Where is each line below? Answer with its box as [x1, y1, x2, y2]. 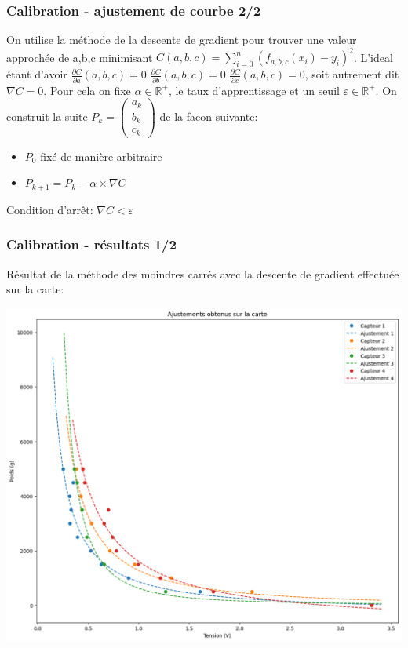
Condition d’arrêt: [6, 201, 93, 217]
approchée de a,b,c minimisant [6, 49, 153, 65]
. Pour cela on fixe [43, 82, 131, 98]
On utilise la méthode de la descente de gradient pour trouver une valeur [6, 31, 357, 48]
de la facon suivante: [159, 107, 258, 124]
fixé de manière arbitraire [40, 147, 162, 164]
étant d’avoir [6, 66, 67, 82]
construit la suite [6, 107, 88, 124]
